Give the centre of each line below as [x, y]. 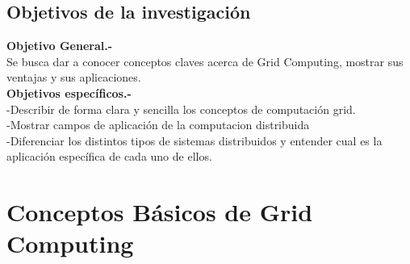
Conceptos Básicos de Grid [160, 212]
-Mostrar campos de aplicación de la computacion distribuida [158, 125]
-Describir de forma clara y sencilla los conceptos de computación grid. [181, 109]
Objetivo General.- [60, 46]
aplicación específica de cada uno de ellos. [109, 156]
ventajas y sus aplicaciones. [74, 77]
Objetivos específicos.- [69, 92]
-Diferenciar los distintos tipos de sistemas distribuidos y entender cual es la [195, 140]
